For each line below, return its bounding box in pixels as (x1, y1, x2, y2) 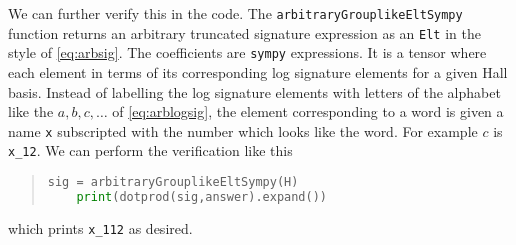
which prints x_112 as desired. (8, 217, 193, 238)
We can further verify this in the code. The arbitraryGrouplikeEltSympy (8, 3, 463, 23)
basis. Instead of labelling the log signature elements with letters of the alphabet (8, 81, 501, 102)
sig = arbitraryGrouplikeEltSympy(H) (47, 175, 299, 190)
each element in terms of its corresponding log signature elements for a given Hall (8, 61, 508, 82)
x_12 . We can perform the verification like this (8, 140, 293, 161)
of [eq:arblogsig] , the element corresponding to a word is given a (112, 101, 504, 122)
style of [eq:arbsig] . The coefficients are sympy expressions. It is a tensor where (8, 42, 487, 63)
